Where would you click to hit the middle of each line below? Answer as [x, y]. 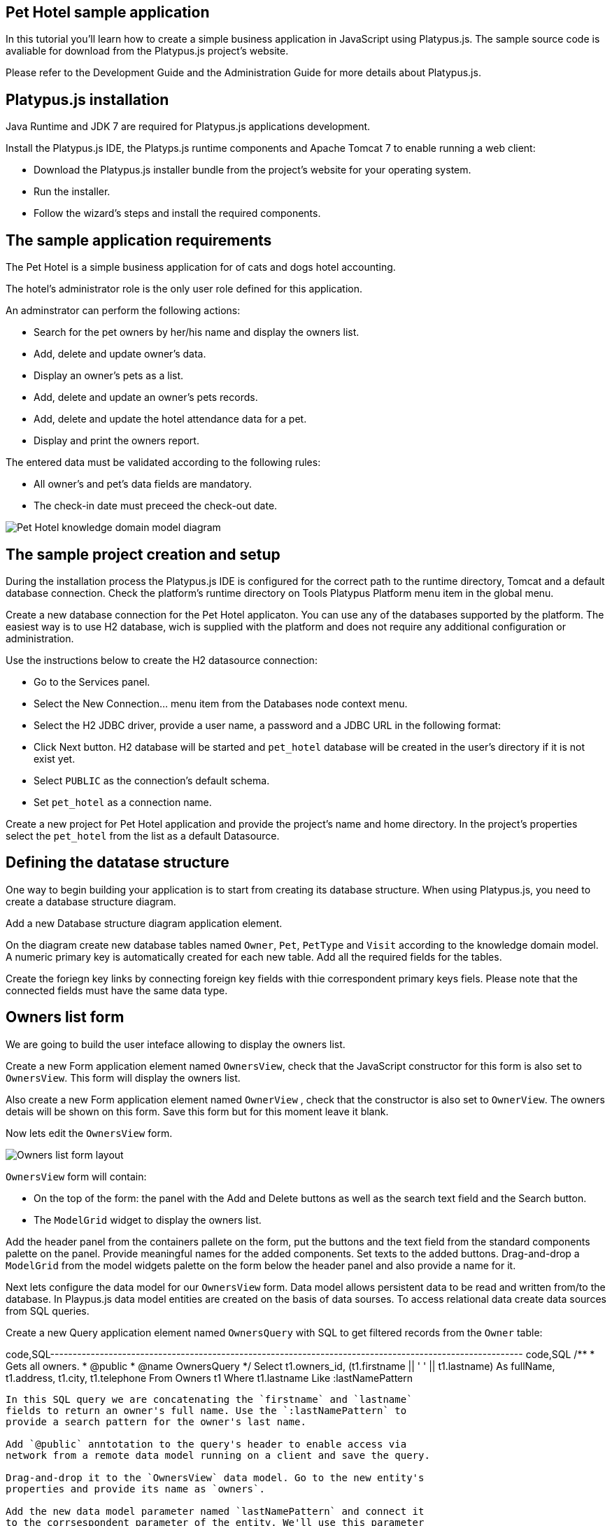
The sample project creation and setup [143, 554]
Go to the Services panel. [92, 681]
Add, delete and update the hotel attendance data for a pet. [170, 419]
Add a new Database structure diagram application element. [144, 923]
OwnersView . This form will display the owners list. [123, 1078]
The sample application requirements [139, 240]
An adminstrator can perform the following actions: [123, 311]
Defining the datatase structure [118, 863]
